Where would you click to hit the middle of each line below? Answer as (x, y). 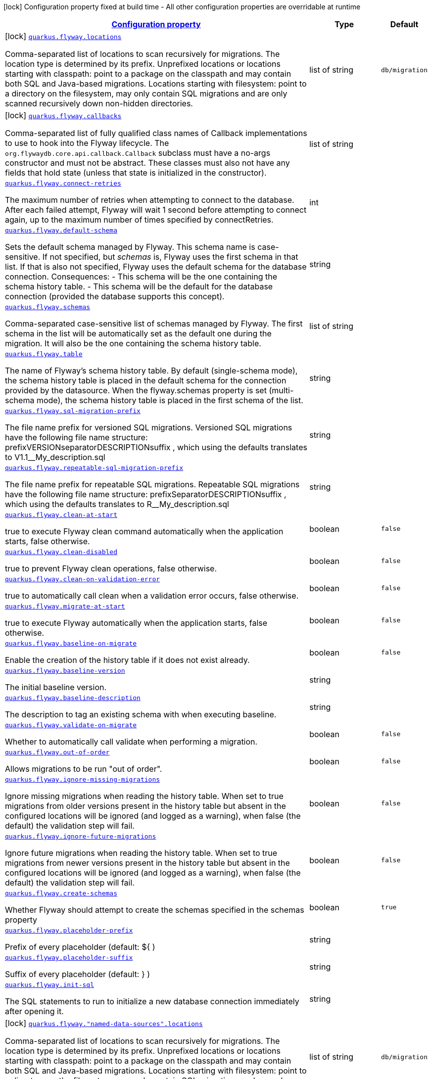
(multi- (281, 390)
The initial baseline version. (56, 687)
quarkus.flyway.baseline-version (65, 671)
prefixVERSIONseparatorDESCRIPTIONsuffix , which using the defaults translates (156, 447)
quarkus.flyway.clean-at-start (61, 515)
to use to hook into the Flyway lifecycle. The (87, 143)
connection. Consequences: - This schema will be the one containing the (141, 277)
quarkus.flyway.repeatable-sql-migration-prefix (94, 468)
